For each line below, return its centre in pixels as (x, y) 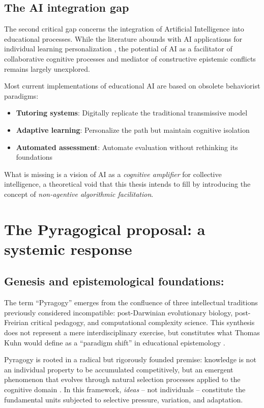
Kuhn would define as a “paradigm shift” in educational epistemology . (115, 342)
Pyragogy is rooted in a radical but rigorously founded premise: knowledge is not (130, 359)
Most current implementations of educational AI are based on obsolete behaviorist (132, 86)
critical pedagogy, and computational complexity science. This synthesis (143, 322)
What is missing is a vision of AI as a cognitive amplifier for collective (113, 174)
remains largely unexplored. (47, 68)
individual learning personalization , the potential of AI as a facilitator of (118, 49)
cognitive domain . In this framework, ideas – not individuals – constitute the (125, 389)
